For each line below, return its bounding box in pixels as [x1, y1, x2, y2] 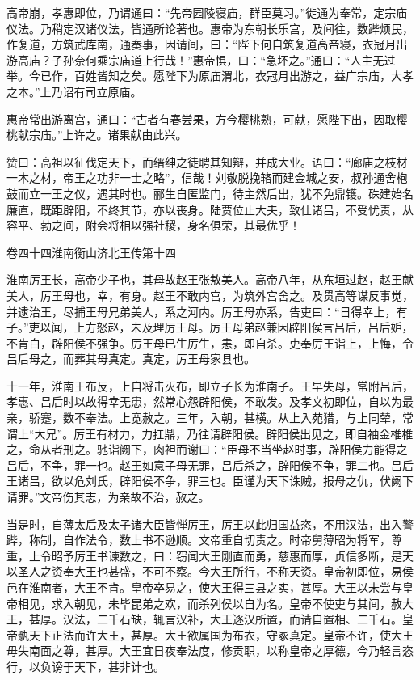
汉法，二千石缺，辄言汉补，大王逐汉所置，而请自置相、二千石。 [62, 610, 402, 627]
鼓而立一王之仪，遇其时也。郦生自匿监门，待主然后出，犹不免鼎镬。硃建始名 [6, 184, 414, 201]
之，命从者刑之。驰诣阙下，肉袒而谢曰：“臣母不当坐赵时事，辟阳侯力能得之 [6, 441, 408, 458]
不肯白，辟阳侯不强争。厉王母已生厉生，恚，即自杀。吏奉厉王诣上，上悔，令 [6, 334, 414, 351]
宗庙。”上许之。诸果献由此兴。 [28, 126, 187, 143]
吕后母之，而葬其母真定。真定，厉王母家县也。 [6, 350, 255, 367]
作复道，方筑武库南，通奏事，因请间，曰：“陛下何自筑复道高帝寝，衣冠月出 [6, 36, 408, 53]
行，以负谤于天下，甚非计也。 [6, 657, 165, 674]
